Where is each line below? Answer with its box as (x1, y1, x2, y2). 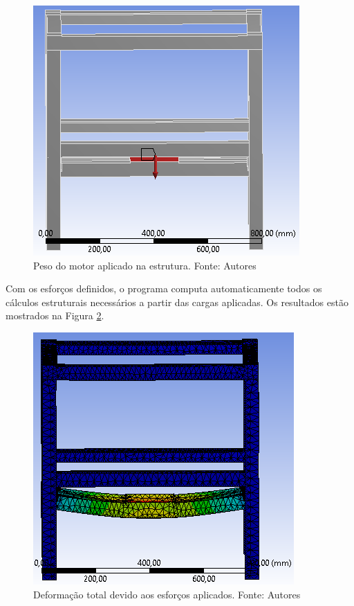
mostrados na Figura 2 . (6, 308, 104, 323)
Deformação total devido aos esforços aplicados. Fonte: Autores (33, 587, 301, 601)
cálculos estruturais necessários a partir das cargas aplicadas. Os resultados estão (6, 294, 348, 309)
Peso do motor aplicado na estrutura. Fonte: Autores (33, 258, 257, 272)
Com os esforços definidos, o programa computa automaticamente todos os (6, 281, 322, 296)
